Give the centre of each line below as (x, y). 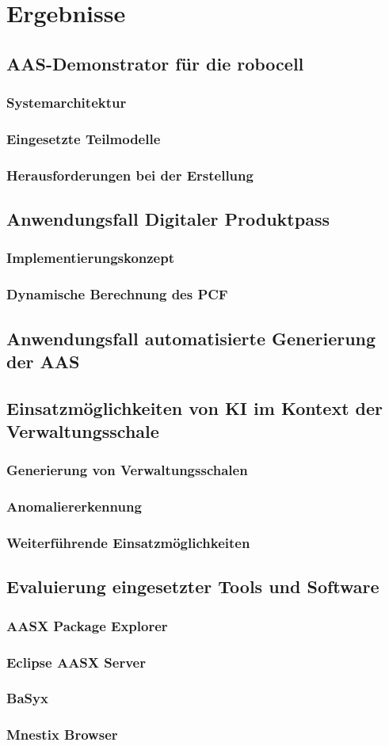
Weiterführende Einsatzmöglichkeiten (128, 543)
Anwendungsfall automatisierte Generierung (191, 338)
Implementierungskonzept (90, 258)
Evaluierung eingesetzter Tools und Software (193, 586)
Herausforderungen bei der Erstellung (130, 175)
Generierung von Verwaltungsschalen (127, 470)
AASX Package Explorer (87, 625)
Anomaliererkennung (74, 506)
